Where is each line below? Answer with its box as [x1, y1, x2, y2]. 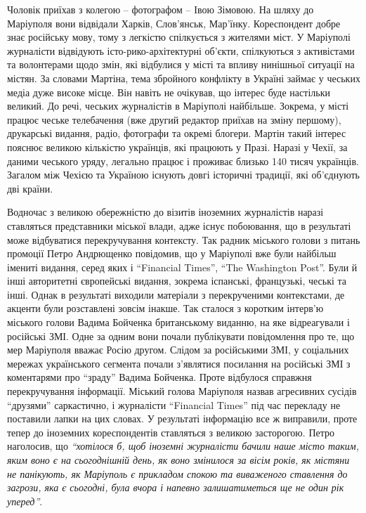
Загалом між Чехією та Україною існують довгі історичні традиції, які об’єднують [7, 167, 360, 182]
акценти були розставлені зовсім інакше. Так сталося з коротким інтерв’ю [7, 301, 324, 316]
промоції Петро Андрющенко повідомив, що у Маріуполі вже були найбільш [7, 246, 336, 261]
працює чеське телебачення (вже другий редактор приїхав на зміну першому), [7, 112, 341, 126]
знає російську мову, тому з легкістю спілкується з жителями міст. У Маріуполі [7, 30, 351, 44]
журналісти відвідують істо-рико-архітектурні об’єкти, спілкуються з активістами [7, 43, 355, 58]
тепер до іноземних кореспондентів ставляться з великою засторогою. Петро [7, 424, 335, 439]
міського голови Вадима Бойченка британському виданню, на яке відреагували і [7, 315, 350, 330]
